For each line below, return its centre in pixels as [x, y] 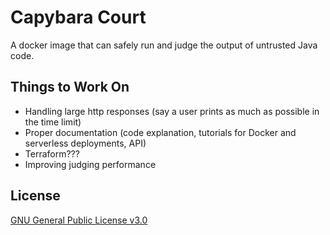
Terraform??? [52, 153]
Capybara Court [78, 17]
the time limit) [53, 122]
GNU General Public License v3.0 [79, 220]
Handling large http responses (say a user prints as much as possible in [172, 111]
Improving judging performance [90, 164]
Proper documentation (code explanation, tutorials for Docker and [160, 132]
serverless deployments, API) [85, 143]
